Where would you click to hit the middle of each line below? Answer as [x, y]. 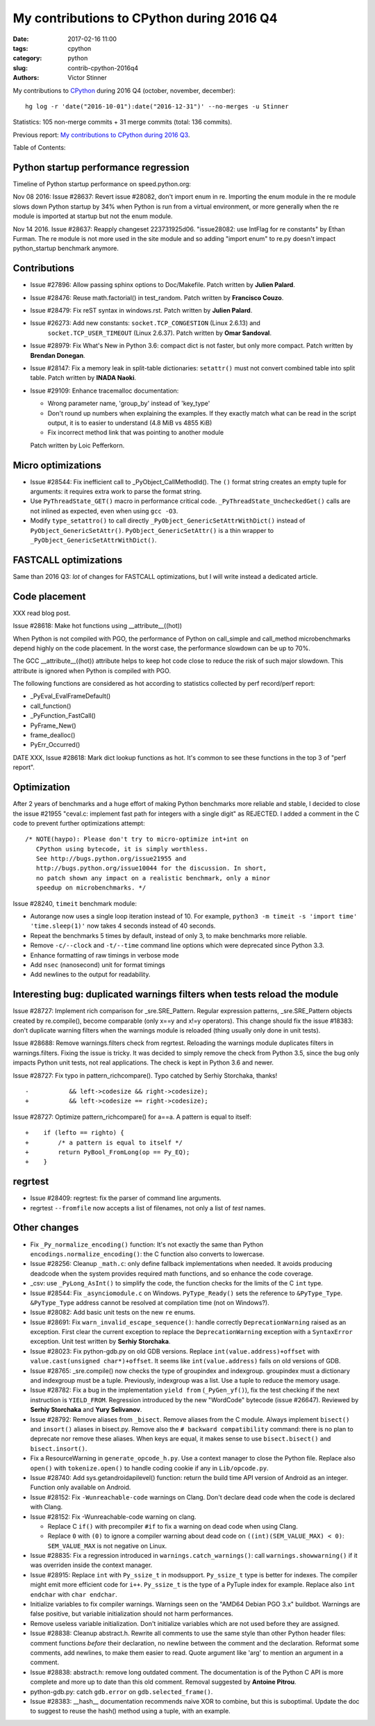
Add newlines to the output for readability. [90, 975]
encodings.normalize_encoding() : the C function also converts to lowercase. [148, 1254]
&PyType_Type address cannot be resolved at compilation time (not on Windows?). [150, 1302]
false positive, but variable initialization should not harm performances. [132, 1614]
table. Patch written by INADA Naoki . [83, 378]
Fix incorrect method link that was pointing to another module [136, 433]
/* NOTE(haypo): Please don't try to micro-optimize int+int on [137, 839]
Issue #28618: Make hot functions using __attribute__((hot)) [98, 626]
